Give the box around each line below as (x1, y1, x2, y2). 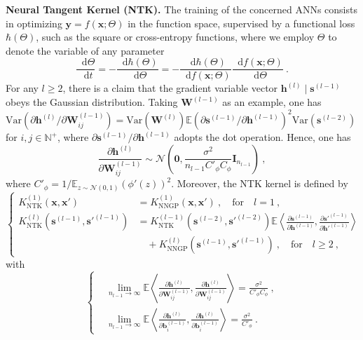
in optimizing (6, 15, 62, 30)
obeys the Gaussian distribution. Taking (6, 95, 178, 109)
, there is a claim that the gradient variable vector (62, 81, 278, 95)
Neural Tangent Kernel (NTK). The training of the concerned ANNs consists (6, 2, 357, 16)
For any (6, 81, 39, 95)
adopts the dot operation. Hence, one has (174, 130, 351, 144)
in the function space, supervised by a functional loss (128, 15, 355, 30)
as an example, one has (222, 95, 322, 109)
